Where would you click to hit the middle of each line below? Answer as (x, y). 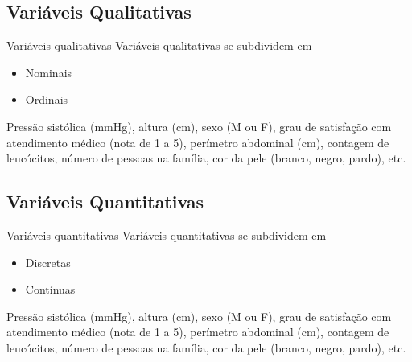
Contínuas (50, 289)
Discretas (48, 262)
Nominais (49, 72)
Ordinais (47, 99)
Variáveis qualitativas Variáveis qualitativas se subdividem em (159, 45)
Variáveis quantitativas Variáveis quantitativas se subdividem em (167, 234)
